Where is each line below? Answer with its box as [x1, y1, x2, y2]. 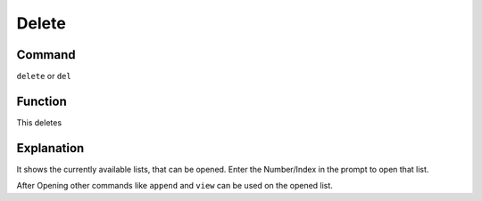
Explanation [16, 141, 85, 156]
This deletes [16, 117, 62, 128]
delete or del [16, 71, 71, 82]
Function [16, 93, 67, 109]
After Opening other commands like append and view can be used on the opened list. [16, 181, 334, 191]
